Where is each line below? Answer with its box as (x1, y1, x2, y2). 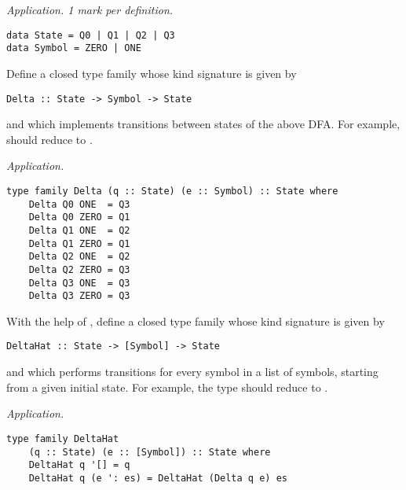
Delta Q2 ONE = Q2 (28, 251, 130, 263)
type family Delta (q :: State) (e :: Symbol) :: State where (6, 185, 338, 197)
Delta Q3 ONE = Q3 (28, 277, 130, 289)
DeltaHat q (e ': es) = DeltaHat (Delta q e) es (28, 472, 287, 484)
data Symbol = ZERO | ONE (6, 42, 141, 54)
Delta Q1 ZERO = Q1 (28, 238, 130, 249)
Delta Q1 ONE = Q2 (28, 224, 130, 236)
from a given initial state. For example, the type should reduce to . (6, 378, 328, 395)
